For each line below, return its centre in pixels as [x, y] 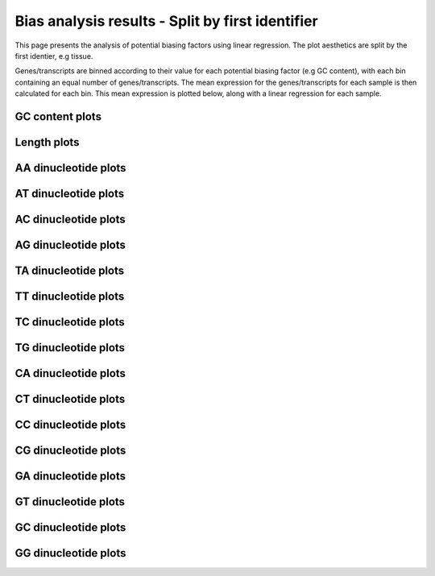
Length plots [47, 142]
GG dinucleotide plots [70, 553]
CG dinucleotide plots [70, 451]
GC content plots [58, 116]
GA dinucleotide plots [70, 477]
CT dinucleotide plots [70, 399]
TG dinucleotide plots [70, 348]
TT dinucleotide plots [70, 297]
